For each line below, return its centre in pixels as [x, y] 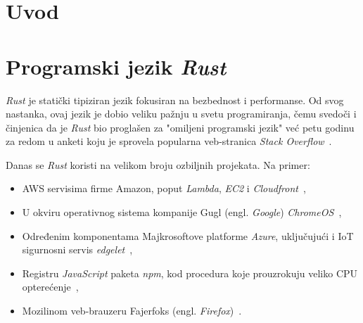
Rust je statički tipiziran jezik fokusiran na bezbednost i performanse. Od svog [175, 100]
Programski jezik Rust [116, 66]
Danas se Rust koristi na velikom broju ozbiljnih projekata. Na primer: [158, 164]
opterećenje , [50, 287]
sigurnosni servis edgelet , [77, 249]
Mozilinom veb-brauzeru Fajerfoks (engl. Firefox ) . [132, 311]
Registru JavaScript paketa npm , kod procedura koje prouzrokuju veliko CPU [190, 273]
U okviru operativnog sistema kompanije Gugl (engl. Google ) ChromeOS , [182, 212]
